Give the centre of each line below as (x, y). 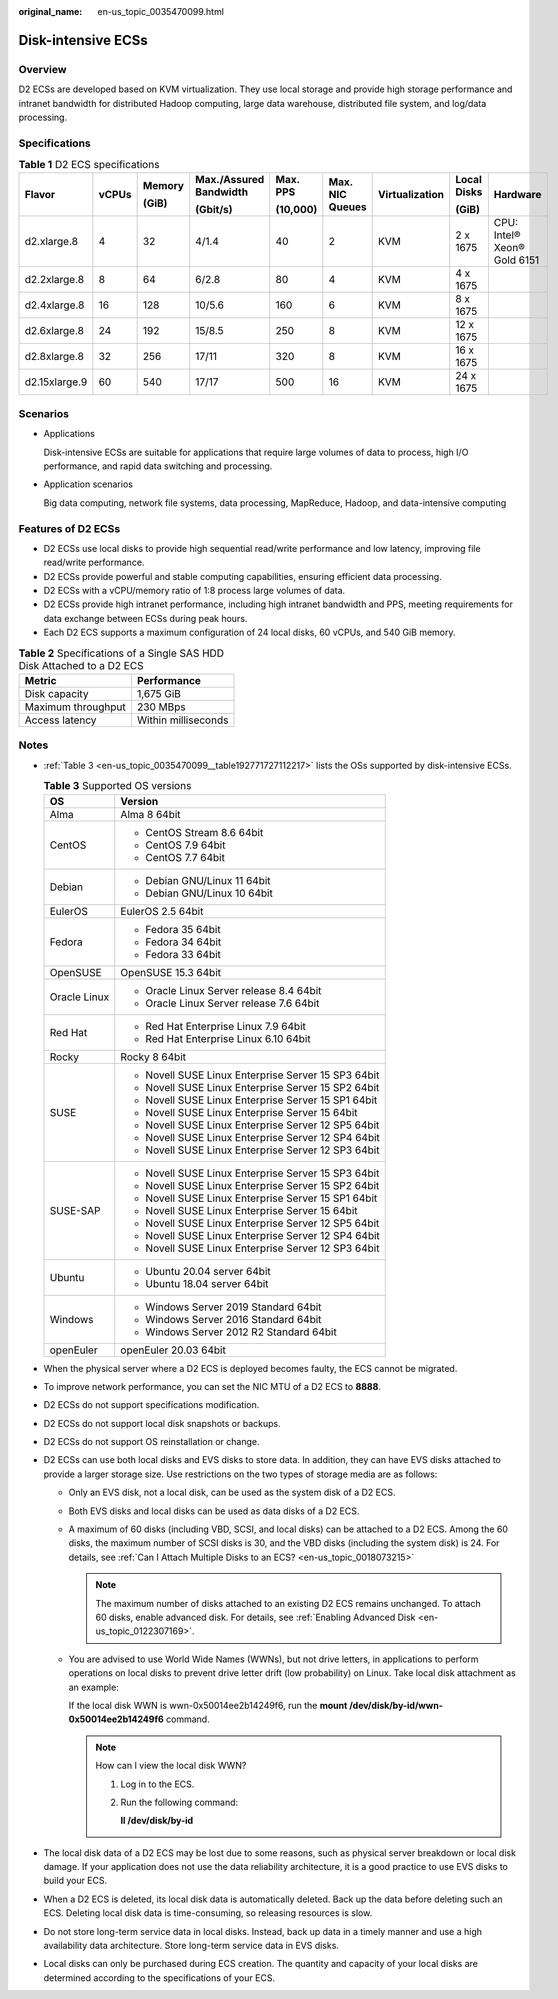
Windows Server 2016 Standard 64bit (233, 1319)
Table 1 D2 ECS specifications (89, 165)
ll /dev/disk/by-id (157, 1821)
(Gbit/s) (214, 210)
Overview (42, 69)
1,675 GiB (159, 694)
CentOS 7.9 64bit (185, 845)
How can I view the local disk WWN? (171, 1766)
